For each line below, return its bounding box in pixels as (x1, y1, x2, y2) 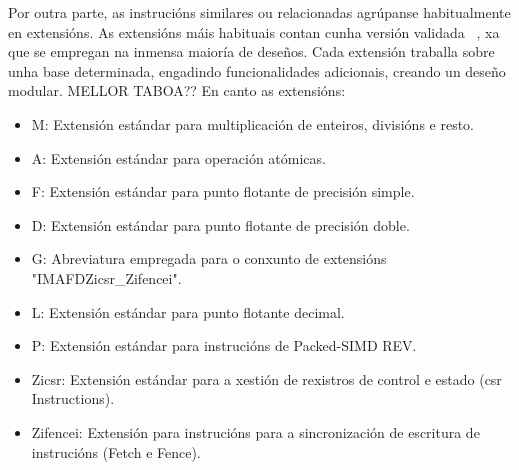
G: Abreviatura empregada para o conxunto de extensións (31, 248, 387, 269)
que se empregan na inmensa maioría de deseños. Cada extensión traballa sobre (8, 41, 495, 62)
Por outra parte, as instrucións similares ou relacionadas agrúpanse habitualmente (8, 2, 511, 22)
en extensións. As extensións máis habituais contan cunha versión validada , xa (8, 21, 500, 42)
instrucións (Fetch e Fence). (31, 441, 201, 462)
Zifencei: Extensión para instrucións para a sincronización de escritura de (31, 421, 480, 442)
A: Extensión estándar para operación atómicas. (31, 147, 326, 168)
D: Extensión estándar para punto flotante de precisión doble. (31, 214, 410, 235)
